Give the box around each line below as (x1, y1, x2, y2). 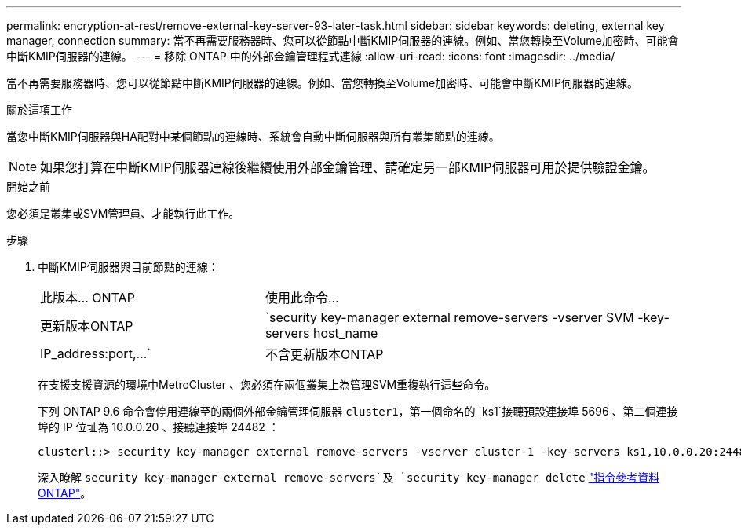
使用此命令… (265, 290, 339, 306)
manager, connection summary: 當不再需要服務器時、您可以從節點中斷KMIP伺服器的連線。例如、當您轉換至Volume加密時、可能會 (6, 34, 679, 47)
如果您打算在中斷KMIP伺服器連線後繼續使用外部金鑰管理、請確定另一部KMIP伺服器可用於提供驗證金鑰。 (40, 159, 655, 175)
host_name (312, 325, 378, 341)
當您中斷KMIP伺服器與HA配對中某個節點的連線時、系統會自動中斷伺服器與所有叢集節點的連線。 (6, 130, 500, 143)
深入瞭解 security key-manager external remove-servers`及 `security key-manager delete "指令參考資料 (38, 471, 660, 484)
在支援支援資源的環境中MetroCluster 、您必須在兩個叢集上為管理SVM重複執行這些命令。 (38, 378, 496, 391)
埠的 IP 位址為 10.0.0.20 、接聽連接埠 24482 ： (38, 420, 279, 434)
